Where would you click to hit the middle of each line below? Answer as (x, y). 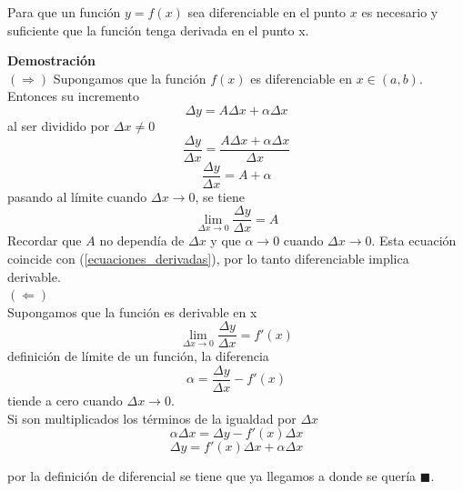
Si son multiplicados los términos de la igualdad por (152, 418)
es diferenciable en (301, 78)
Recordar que (45, 240)
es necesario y (400, 12)
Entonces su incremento (74, 96)
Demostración (51, 60)
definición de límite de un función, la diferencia (138, 356)
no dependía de (142, 240)
